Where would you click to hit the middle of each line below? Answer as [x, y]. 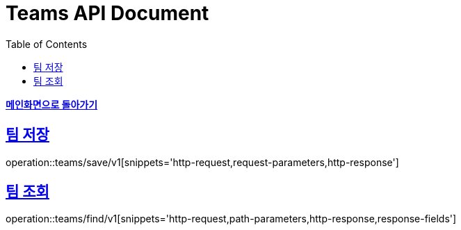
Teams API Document [107, 13]
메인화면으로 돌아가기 [52, 104]
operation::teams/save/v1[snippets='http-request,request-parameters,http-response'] [202, 162]
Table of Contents [47, 44]
